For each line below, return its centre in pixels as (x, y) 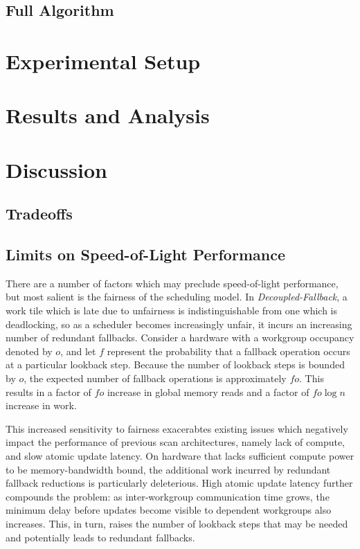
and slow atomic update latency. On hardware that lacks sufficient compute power (180, 456)
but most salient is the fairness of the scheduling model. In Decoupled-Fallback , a (177, 297)
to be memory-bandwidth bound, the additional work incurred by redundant (168, 469)
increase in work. (41, 405)
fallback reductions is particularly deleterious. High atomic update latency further (179, 483)
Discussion (56, 169)
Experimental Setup (103, 61)
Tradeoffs (39, 214)
